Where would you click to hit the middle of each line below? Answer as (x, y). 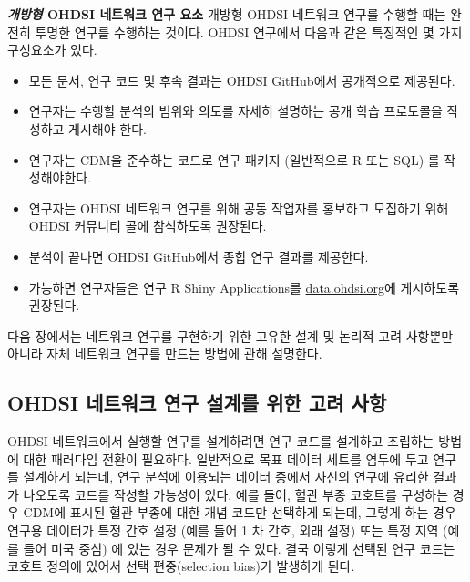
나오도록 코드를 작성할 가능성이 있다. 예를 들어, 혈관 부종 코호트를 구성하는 (236, 494)
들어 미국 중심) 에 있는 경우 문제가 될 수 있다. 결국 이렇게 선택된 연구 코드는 (239, 548)
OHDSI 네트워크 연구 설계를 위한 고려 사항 (197, 403)
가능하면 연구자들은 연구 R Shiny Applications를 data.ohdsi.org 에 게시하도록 (244, 287)
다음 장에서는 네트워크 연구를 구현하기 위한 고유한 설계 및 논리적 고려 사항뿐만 (230, 335)
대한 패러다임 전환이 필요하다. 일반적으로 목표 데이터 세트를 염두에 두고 (226, 458)
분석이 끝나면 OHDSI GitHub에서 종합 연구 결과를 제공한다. (199, 256)
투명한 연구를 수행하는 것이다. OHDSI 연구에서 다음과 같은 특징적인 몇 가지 (249, 31)
